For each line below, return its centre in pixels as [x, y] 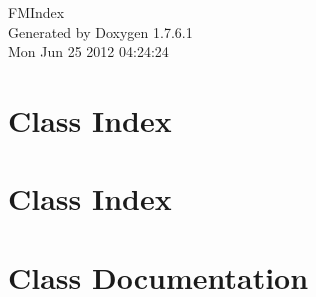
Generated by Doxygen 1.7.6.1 [100, 31]
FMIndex [36, 12]
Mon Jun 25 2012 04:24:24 [88, 51]
